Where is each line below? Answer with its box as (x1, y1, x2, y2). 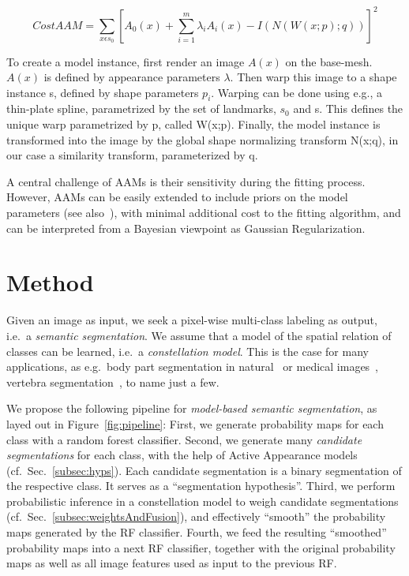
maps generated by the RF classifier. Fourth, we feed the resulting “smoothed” (6, 524, 387, 540)
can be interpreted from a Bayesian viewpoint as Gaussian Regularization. (6, 219, 366, 236)
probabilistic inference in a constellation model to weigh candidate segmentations (6, 492, 399, 509)
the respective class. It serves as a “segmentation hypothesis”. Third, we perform (6, 477, 396, 494)
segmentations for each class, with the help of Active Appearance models (6, 447, 358, 463)
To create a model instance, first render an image (6, 53, 245, 69)
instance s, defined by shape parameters (6, 84, 199, 100)
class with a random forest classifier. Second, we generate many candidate (6, 431, 362, 447)
